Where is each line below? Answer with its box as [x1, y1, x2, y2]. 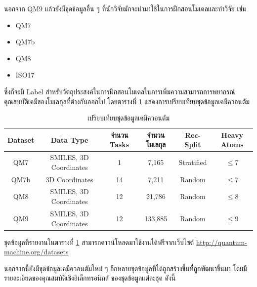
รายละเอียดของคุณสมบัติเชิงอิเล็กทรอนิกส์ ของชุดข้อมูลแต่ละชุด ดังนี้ [4, 273, 176, 283]
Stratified [178, 157, 207, 167]
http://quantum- [196, 237, 247, 247]
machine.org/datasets [4, 246, 69, 257]
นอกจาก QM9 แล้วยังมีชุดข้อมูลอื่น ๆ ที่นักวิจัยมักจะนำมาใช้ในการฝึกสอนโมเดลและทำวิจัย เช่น [4, 3, 247, 13]
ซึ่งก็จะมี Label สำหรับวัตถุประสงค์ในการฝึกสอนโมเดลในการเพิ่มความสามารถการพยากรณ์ [4, 86, 235, 96]
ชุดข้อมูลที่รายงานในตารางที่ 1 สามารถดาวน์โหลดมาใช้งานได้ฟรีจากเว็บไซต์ [4, 237, 194, 247]
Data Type [50, 134, 88, 145]
